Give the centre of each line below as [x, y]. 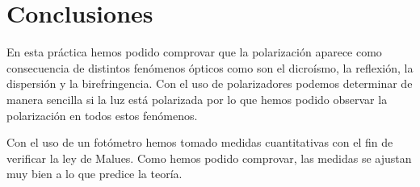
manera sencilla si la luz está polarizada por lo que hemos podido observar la [197, 99]
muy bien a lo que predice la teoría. [94, 174]
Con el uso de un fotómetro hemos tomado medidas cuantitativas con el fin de [200, 142]
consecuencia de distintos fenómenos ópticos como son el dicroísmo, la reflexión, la [210, 67]
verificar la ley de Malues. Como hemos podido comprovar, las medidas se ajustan [209, 158]
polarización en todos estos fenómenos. [102, 115]
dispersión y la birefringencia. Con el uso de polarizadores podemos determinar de [210, 83]
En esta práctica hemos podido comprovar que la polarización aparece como [194, 52]
